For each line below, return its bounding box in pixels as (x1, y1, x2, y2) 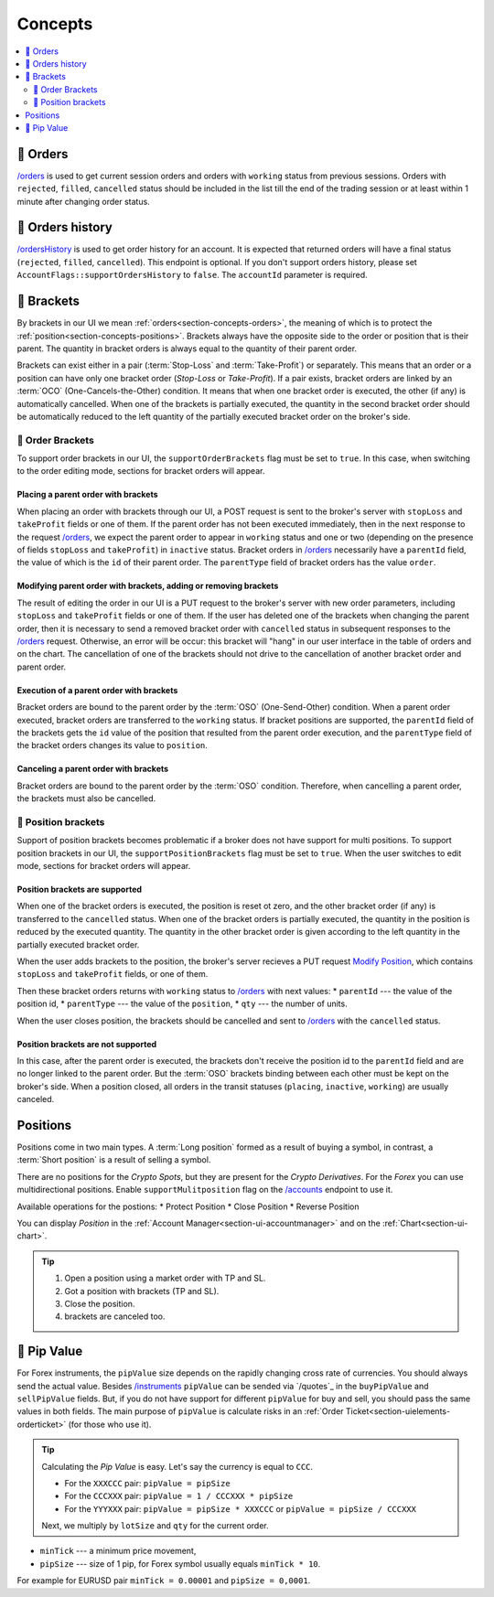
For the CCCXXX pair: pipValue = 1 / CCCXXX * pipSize (64, 1491, 294, 1502)
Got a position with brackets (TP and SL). (64, 1285, 220, 1296)
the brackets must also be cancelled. (16, 793, 156, 804)
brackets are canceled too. (64, 1311, 166, 1322)
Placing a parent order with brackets (16, 489, 159, 500)
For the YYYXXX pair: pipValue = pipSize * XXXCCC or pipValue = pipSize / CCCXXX (64, 1503, 416, 1514)
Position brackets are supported (16, 884, 142, 895)
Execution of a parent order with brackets (16, 684, 178, 695)
